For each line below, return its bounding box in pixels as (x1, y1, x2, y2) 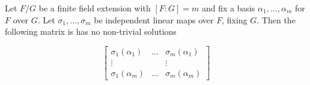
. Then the (257, 13, 296, 26)
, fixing (222, 13, 248, 26)
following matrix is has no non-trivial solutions (5, 25, 177, 38)
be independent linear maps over (94, 13, 214, 26)
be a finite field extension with (38, 2, 151, 14)
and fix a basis (201, 2, 255, 14)
